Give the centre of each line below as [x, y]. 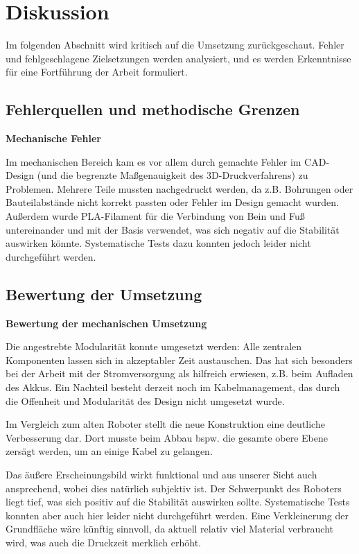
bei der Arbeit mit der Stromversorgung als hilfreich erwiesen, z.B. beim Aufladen [179, 373]
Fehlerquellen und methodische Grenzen [153, 109]
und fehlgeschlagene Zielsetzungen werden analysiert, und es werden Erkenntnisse [178, 58]
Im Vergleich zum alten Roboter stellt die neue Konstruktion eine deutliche [165, 424]
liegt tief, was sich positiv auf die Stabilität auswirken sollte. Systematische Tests [178, 502]
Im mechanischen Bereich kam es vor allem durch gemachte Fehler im [154, 161]
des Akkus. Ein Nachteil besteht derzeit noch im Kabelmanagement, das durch [173, 387]
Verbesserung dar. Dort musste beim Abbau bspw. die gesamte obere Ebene [167, 437]
